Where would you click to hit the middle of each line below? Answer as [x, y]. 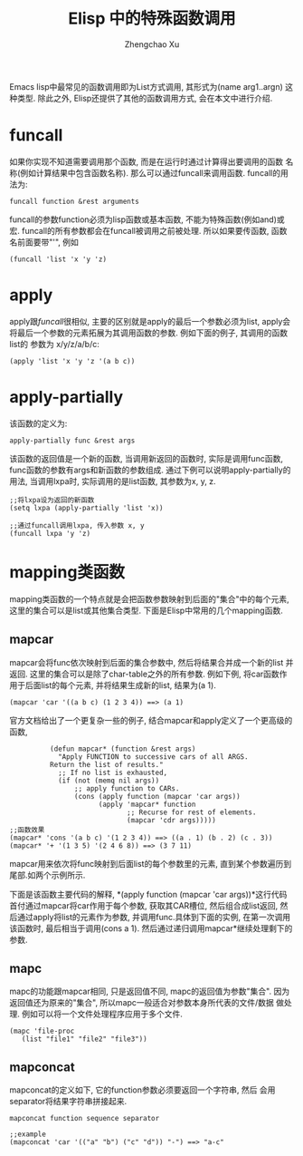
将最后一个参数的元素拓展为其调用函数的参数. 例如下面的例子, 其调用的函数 [148, 333]
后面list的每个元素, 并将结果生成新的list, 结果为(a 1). [121, 685]
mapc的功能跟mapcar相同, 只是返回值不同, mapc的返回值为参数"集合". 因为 [150, 991]
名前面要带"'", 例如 [44, 242]
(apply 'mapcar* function [147, 804]
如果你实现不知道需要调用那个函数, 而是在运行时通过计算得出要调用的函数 [146, 161]
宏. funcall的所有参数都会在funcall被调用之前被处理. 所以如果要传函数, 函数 [148, 230]
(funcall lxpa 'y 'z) [50, 533]
